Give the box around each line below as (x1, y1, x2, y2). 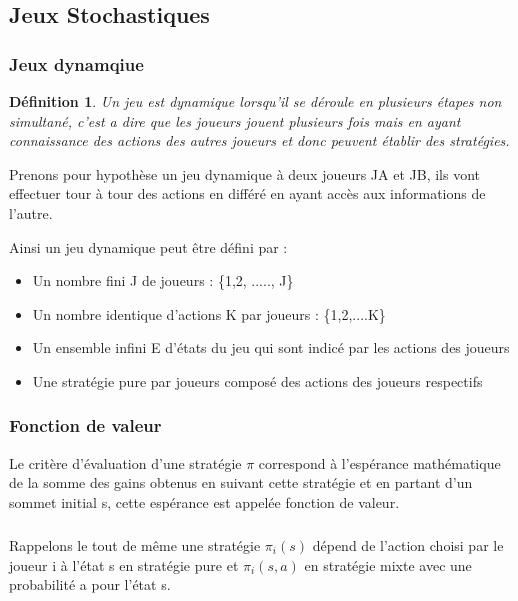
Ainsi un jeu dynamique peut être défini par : (9, 236, 288, 257)
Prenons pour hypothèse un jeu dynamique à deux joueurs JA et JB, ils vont (9, 163, 481, 184)
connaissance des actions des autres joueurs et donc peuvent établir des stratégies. (9, 130, 510, 151)
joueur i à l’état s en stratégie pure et (9, 554, 239, 575)
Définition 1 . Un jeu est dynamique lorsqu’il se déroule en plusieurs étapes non (9, 91, 502, 111)
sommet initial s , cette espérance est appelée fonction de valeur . (9, 491, 400, 512)
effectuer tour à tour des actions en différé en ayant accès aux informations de (9, 183, 486, 204)
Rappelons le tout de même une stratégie (9, 534, 261, 555)
